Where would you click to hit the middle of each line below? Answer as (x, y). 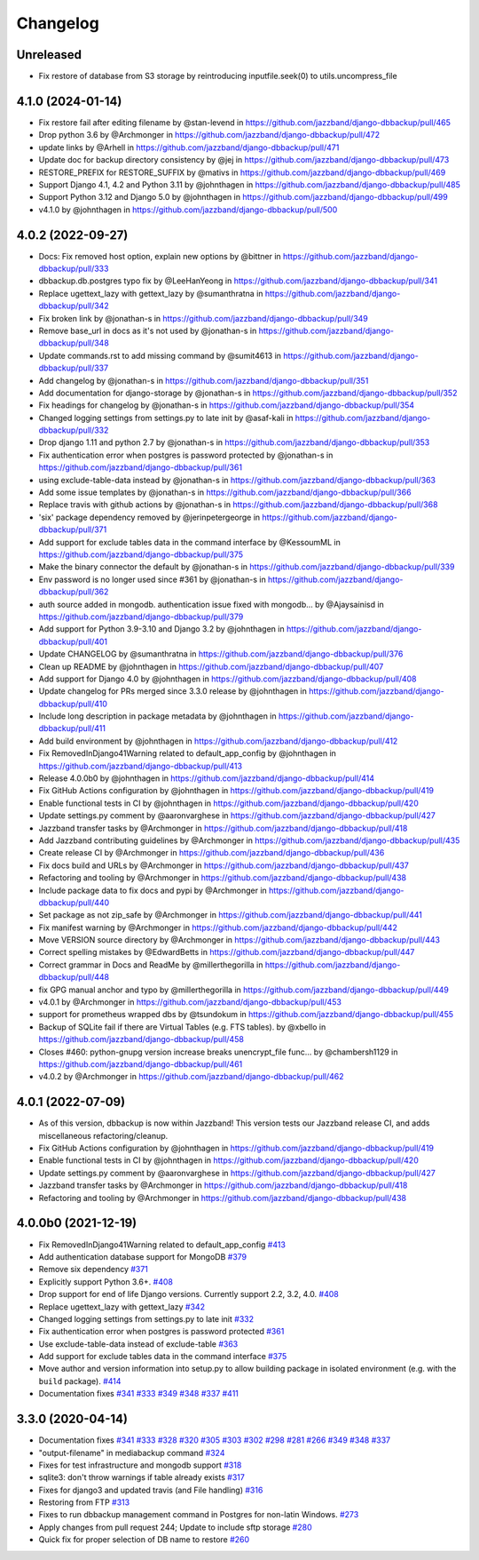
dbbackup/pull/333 (74, 268)
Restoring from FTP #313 (84, 1502)
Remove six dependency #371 (93, 1269)
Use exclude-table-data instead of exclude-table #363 (138, 1344)
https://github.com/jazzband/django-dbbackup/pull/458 (141, 1039)
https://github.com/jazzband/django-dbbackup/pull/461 (141, 1064)
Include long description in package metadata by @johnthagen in (157, 716)
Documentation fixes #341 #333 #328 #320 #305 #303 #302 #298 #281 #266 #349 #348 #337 (215, 1440)
